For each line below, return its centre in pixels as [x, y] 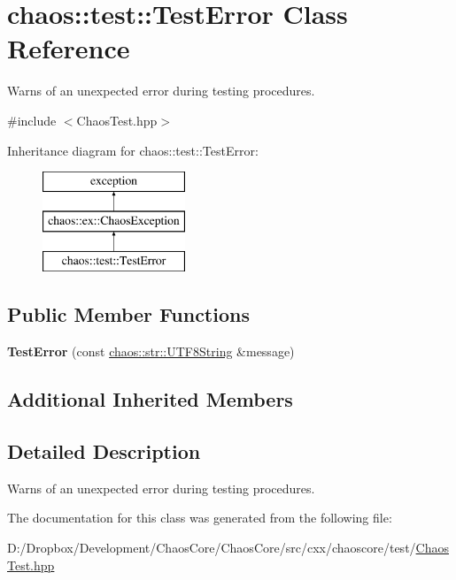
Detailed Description [104, 451]
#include [32, 120]
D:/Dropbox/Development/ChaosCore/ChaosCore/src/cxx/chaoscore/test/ [212, 548]
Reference [69, 48]
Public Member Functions [128, 314]
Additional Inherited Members [150, 399]
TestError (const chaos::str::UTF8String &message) [151, 351]
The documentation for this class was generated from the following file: [200, 518]
